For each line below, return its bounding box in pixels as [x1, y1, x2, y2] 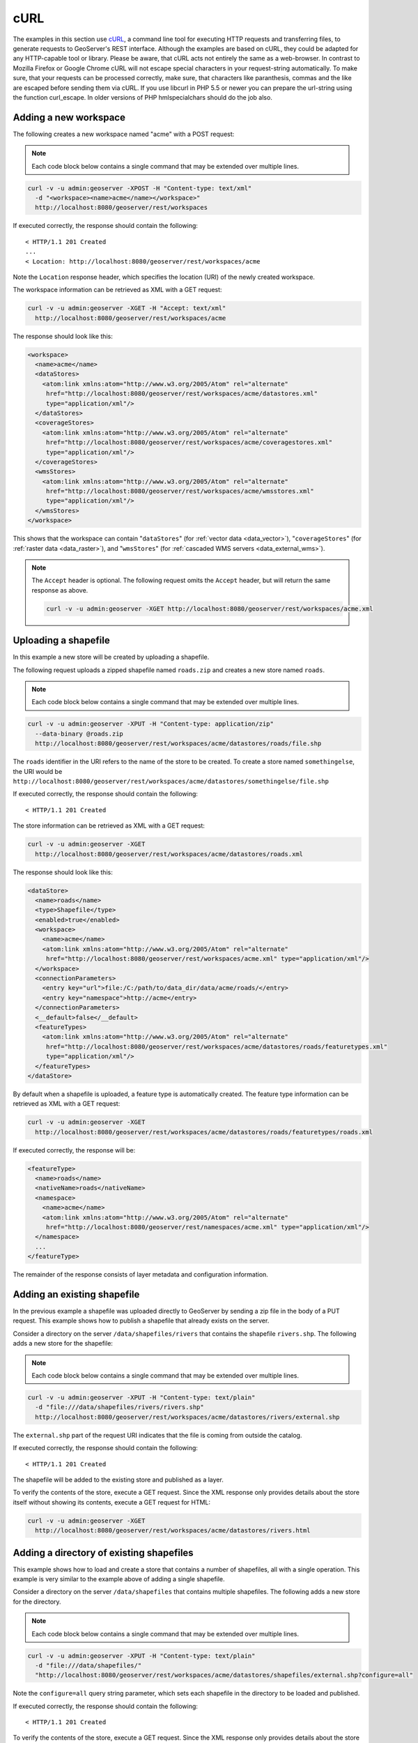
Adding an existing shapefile [13, 1288, 140, 1300]
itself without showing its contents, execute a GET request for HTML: [13, 1498, 211, 1506]
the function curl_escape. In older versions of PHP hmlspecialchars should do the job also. [13, 93, 273, 101]
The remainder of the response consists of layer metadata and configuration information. [13, 1270, 268, 1279]
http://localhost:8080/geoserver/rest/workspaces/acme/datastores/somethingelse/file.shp [13, 777, 329, 785]
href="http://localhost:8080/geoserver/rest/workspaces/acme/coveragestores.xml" [45, 439, 333, 446]
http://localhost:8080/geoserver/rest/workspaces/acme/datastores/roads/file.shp [35, 740, 322, 747]
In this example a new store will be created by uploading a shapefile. [13, 653, 210, 662]
